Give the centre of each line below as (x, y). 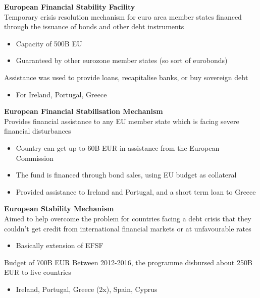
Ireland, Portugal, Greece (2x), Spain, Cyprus (87, 289)
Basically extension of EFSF (60, 245)
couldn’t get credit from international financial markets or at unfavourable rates (128, 228)
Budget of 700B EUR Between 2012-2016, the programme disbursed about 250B (128, 262)
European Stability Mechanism (59, 208)
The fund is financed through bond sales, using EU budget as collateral (126, 175)
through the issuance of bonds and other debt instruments (94, 26)
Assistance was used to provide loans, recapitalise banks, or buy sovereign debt (126, 77)
